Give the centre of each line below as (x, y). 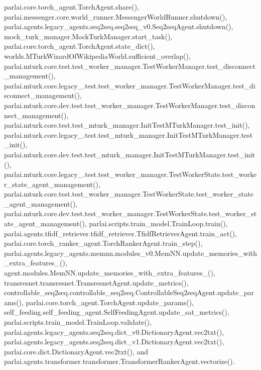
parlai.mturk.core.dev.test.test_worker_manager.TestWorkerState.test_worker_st (130, 213)
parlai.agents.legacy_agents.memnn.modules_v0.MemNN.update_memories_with (131, 253)
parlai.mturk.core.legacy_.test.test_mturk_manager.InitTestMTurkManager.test (128, 134)
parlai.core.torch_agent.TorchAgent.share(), (72, 7)
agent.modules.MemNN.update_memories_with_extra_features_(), (110, 273)
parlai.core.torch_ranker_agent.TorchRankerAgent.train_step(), (103, 243)
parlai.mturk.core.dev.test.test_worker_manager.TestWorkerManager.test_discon (130, 105)
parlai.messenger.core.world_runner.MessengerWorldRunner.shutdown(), (116, 16)
